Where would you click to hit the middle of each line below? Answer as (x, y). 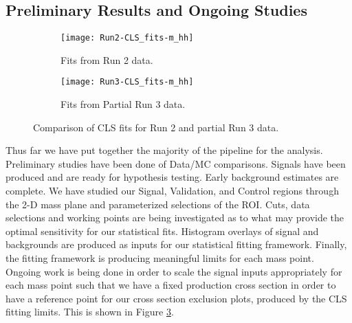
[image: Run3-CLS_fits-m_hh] (127, 82)
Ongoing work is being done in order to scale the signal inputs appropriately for (174, 271)
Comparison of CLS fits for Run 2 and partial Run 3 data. (156, 127)
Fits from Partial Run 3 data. (123, 104)
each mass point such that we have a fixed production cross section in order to (171, 285)
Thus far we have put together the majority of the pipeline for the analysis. (164, 150)
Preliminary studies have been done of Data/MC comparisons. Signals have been (176, 163)
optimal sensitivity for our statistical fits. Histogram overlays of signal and (162, 231)
